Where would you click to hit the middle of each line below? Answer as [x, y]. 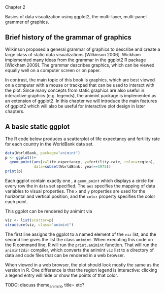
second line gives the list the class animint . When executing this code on [79, 239]
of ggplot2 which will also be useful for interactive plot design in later [75, 106]
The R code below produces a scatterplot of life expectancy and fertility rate [82, 139]
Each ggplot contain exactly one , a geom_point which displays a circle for [80, 181]
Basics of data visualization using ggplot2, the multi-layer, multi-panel [76, 17]
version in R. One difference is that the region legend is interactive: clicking [81, 270]
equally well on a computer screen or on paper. [53, 70]
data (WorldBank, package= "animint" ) [43, 153]
